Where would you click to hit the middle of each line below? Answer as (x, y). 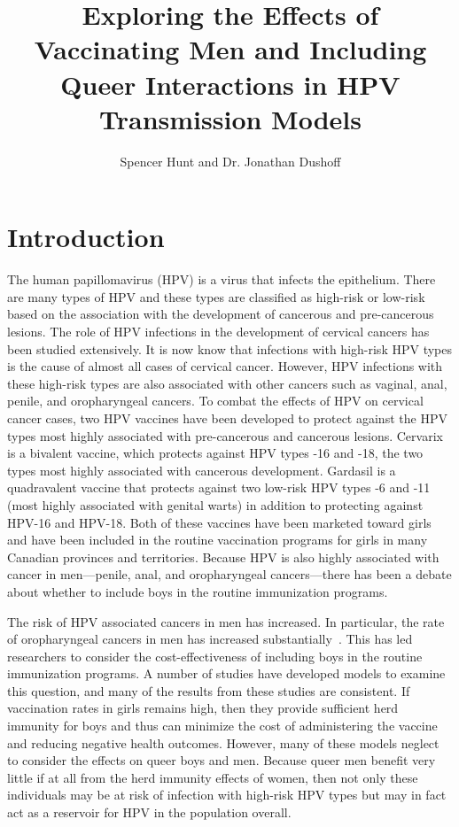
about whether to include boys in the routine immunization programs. (198, 591)
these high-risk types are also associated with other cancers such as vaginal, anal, (227, 383)
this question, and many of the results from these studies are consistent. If (209, 690)
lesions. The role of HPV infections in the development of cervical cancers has (218, 331)
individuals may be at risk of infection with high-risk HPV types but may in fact (227, 795)
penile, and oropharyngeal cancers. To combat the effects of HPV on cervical (215, 401)
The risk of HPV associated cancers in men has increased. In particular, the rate (226, 621)
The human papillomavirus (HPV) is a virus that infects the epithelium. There (222, 279)
